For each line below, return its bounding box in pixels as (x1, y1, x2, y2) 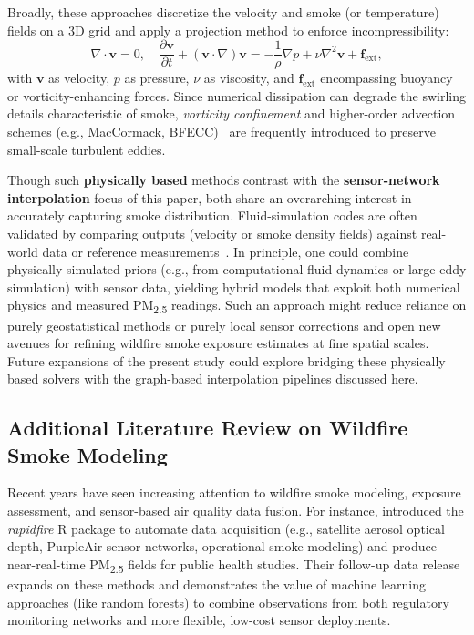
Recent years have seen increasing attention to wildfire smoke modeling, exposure (7, 483, 461, 502)
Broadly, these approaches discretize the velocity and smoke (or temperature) (7, 3, 439, 21)
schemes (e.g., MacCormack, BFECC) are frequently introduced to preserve (7, 122, 437, 141)
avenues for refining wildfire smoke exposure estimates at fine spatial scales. (7, 333, 429, 353)
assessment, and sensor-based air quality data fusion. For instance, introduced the (7, 501, 464, 520)
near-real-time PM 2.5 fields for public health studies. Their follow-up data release (7, 554, 460, 576)
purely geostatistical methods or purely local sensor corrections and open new (7, 315, 441, 334)
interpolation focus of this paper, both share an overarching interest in (7, 188, 412, 207)
